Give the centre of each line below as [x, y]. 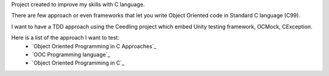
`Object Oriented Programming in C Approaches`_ [94, 46]
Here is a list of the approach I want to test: [65, 38]
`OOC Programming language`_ [71, 54]
